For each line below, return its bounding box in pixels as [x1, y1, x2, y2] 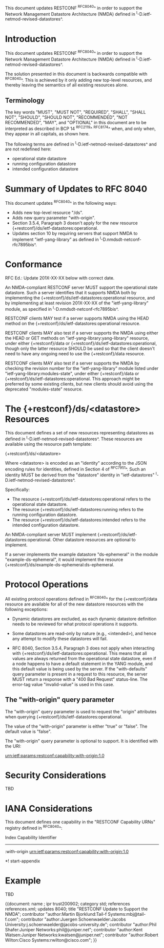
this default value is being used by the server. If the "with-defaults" [12, 666, 147, 671]
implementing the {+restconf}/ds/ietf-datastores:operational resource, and [5, 295, 155, 301]
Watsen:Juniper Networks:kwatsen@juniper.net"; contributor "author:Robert [5, 932, 159, 938]
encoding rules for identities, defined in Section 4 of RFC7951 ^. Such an [5, 465, 146, 472]
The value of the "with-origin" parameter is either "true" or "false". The [5, 723, 147, 729]
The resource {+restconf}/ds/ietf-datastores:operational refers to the [12, 496, 151, 502]
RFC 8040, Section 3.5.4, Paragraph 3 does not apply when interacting [12, 645, 155, 651]
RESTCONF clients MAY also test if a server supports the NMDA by [5, 360, 140, 366]
